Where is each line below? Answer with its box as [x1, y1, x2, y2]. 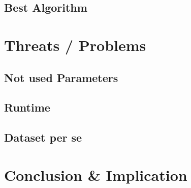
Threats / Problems [4, 34, 146, 55]
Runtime [4, 99, 50, 115]
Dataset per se [4, 129, 82, 145]
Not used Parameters [4, 69, 118, 85]
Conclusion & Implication [4, 164, 187, 185]
